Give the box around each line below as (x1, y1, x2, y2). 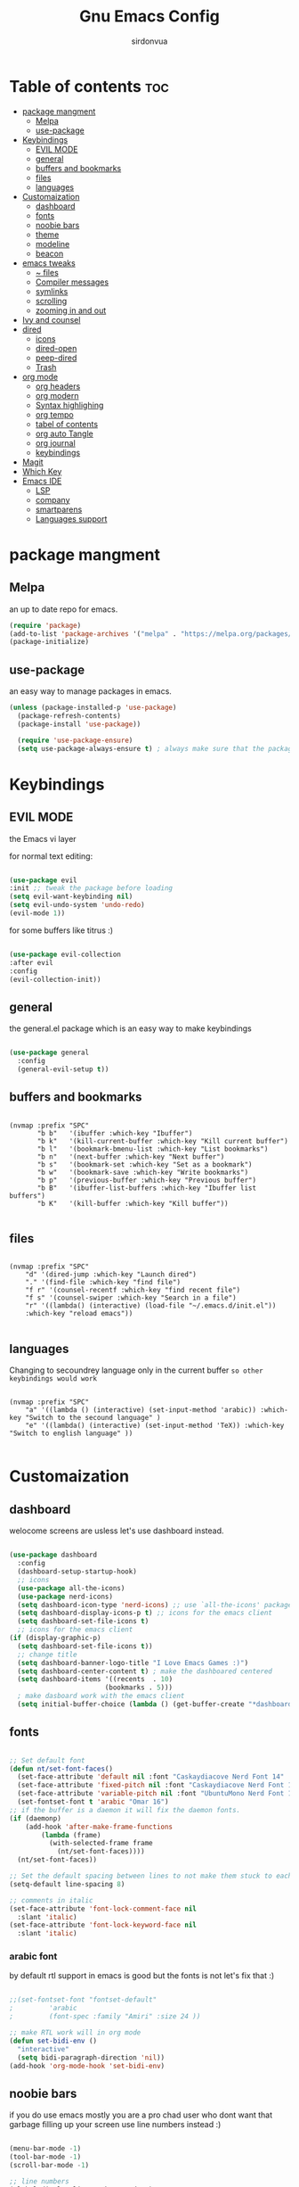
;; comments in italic (9, 1895, 93, 1905)
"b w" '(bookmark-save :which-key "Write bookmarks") (36, 1168, 249, 1176)
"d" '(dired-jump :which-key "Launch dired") (25, 1270, 198, 1279)
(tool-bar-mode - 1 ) (9, 2152, 82, 2162)
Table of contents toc (9, 76, 169, 96)
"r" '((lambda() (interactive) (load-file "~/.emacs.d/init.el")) (25, 1301, 277, 1310)
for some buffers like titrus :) (9, 925, 114, 936)
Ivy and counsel (21, 314, 81, 325)
